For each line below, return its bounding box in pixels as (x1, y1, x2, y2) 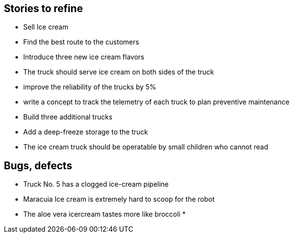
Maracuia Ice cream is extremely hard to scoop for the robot (23, 195, 215, 204)
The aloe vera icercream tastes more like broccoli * (23, 210, 186, 219)
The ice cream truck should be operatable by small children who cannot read (23, 143, 268, 151)
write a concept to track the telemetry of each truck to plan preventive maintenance (23, 98, 290, 106)
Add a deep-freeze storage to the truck (23, 128, 148, 136)
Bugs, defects (4, 159, 73, 172)
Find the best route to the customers (23, 38, 139, 46)
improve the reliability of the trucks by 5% (23, 83, 157, 91)
